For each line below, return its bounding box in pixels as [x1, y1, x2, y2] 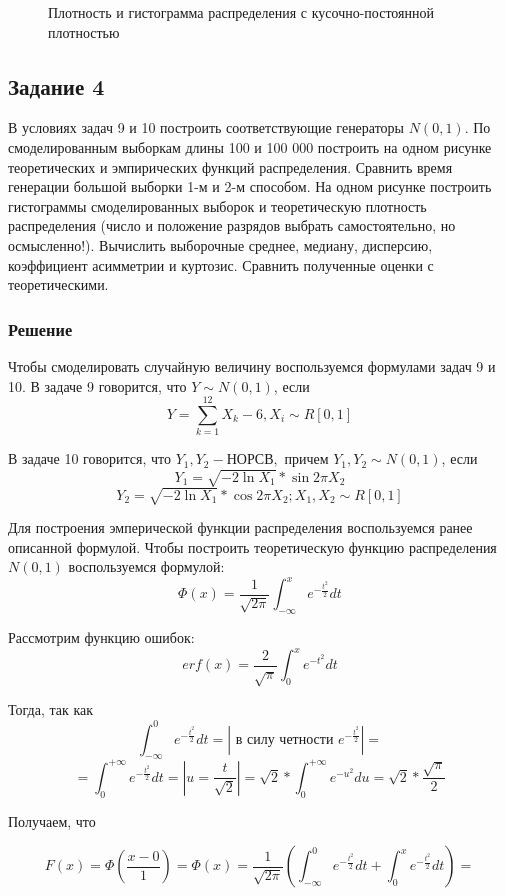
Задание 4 [8, 70, 105, 101]
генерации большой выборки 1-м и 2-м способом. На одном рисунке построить [8, 176, 492, 197]
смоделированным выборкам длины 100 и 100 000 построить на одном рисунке [8, 136, 492, 157]
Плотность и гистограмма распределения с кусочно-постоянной [48, 2, 434, 22]
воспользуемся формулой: [68, 556, 225, 577]
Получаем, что [8, 810, 96, 831]
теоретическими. [8, 274, 109, 295]
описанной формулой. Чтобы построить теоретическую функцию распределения [8, 536, 497, 557]
